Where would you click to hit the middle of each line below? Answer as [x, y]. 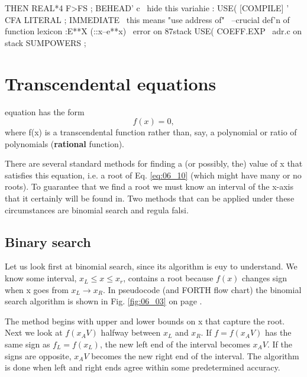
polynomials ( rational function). [65, 143]
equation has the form [45, 111]
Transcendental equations [111, 83]
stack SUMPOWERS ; [46, 42]
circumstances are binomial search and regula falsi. [97, 209]
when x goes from [37, 289]
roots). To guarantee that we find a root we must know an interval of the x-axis [149, 186]
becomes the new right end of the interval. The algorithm [195, 355]
